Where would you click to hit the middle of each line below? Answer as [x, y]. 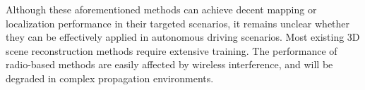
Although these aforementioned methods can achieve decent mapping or [161, 9]
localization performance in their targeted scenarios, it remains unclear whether [178, 23]
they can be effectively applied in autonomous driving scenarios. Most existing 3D [183, 37]
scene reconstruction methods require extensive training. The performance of [172, 50]
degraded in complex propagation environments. [110, 78]
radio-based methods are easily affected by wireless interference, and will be [169, 64]
